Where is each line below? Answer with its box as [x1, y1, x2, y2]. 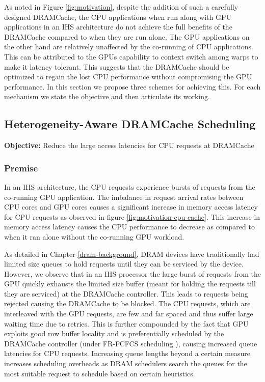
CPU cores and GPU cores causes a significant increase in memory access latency [4, 201, 258, 212]
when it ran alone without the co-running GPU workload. [4, 231, 184, 242]
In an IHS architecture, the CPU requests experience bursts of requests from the [4, 181, 255, 192]
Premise [4, 161, 38, 174]
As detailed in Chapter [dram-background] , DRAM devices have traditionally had [4, 248, 259, 259]
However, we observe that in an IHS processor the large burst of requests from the [4, 268, 261, 279]
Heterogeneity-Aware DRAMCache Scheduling [4, 116, 256, 132]
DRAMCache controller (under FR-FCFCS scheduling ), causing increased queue [4, 338, 257, 348]
